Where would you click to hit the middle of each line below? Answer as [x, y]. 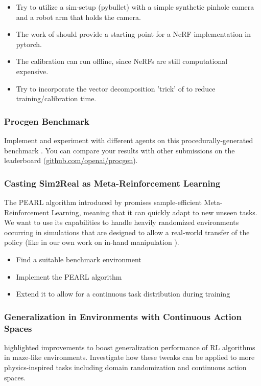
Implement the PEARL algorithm [69, 276]
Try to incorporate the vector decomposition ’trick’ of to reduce [116, 88]
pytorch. [29, 44]
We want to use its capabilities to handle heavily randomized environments [122, 222]
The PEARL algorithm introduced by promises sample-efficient [103, 202]
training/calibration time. [56, 98]
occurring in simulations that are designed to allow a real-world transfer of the [127, 232]
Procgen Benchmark [47, 121]
